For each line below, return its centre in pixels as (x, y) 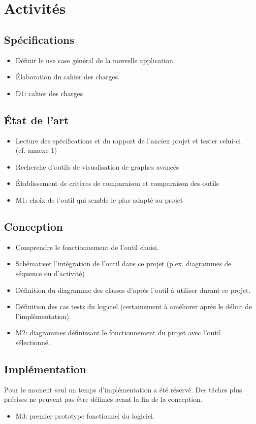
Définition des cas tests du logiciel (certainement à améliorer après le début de (134, 306)
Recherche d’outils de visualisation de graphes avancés (97, 166)
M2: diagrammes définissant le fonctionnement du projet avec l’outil (118, 333)
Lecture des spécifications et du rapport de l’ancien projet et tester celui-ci (128, 140)
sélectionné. (33, 342)
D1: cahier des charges (49, 93)
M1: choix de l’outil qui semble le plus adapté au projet (99, 199)
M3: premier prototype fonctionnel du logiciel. (85, 415)
